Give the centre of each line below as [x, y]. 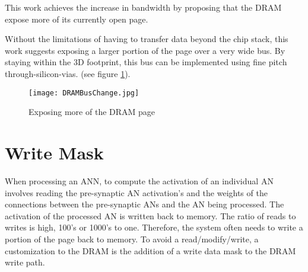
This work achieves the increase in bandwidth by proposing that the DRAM [143, 7]
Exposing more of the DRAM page [92, 112]
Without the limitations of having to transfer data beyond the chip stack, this [147, 39]
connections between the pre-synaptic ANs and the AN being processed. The [145, 204]
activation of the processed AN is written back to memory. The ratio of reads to [150, 215]
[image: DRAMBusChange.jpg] [84, 93]
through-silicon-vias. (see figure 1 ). [68, 73]
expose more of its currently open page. [77, 19]
